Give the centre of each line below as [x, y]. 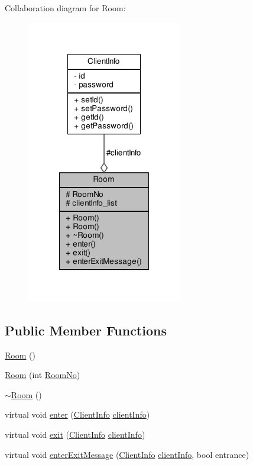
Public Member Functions [86, 330]
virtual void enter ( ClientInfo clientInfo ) [77, 414]
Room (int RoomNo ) [43, 375]
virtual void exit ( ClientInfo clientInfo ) [75, 435]
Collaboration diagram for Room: [65, 8]
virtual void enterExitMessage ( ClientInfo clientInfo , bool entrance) [127, 454]
